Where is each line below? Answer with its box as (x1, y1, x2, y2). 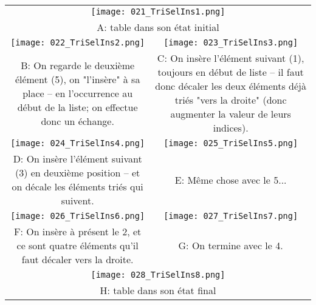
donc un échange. (41, 113, 114, 128)
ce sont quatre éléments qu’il (16, 238, 139, 252)
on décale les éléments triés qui (12, 179, 143, 193)
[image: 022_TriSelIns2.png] (10, 38, 145, 47)
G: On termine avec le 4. (178, 238, 283, 252)
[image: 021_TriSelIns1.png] (91, 7, 225, 16)
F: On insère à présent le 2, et (13, 224, 142, 238)
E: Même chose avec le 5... (174, 172, 287, 187)
